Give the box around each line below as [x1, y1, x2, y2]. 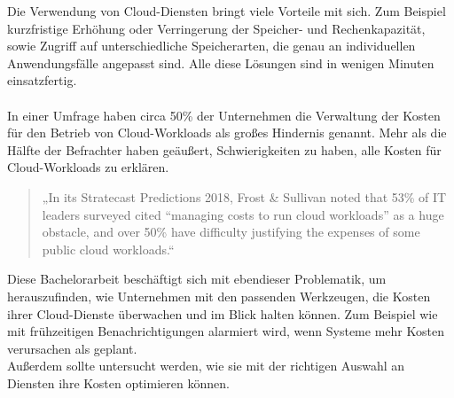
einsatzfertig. [7, 71, 77, 90]
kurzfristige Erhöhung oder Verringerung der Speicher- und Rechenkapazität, [7, 19, 426, 37]
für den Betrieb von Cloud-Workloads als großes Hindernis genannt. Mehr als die [7, 123, 447, 142]
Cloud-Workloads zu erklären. [7, 158, 169, 176]
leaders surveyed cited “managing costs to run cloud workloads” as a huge [42, 205, 444, 223]
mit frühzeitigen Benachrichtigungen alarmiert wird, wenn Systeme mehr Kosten [7, 322, 444, 340]
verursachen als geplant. [7, 339, 137, 357]
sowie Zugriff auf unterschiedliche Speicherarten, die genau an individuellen [7, 36, 416, 55]
